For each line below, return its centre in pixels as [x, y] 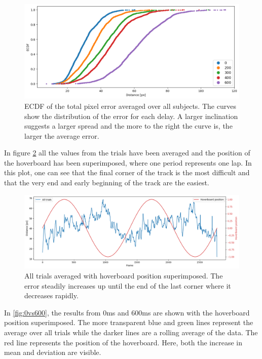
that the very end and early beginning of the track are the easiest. [107, 183]
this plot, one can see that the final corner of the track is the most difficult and [127, 172]
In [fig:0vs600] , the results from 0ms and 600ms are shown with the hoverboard [127, 312]
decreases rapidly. [51, 295]
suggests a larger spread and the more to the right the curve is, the [128, 126]
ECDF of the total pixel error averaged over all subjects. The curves [130, 106]
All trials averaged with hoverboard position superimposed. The [124, 276]
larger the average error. [62, 135]
